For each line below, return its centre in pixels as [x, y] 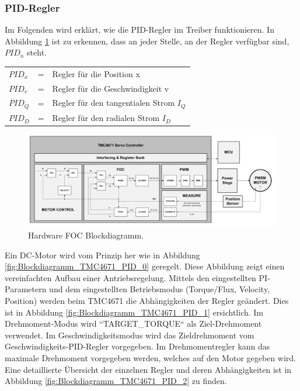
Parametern [26, 289]
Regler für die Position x [96, 73]
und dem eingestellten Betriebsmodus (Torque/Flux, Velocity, [160, 289]
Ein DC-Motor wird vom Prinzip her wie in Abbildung [102, 255]
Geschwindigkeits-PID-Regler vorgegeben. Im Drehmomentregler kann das [137, 346]
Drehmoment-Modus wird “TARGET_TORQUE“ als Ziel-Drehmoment [133, 323]
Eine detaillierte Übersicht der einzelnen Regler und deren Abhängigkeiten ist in [148, 369]
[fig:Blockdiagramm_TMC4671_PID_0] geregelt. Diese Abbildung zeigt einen [145, 266]
